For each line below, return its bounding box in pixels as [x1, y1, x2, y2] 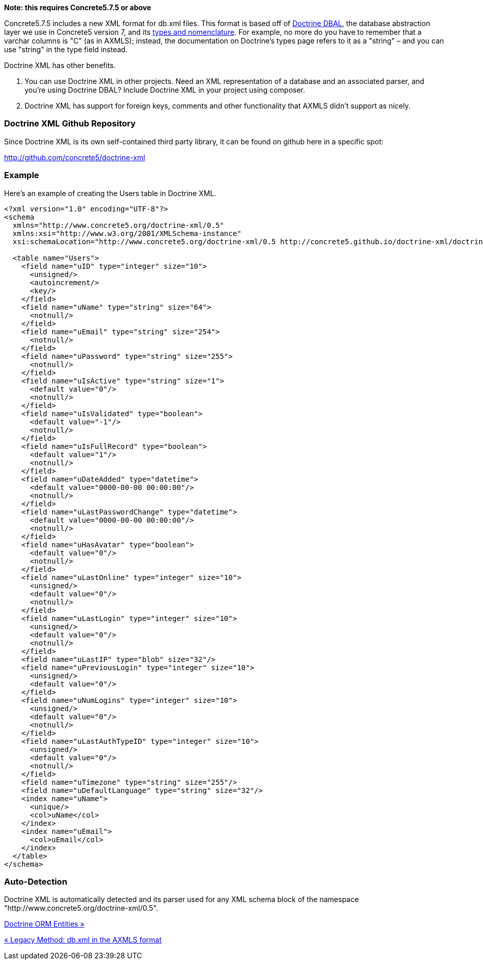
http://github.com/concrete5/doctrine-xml [4, 153, 145, 162]
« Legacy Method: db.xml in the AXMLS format [4, 935, 162, 945]
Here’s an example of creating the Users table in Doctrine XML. [4, 188, 216, 198]
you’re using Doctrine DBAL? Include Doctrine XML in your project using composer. [25, 85, 305, 94]
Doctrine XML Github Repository [4, 118, 136, 129]
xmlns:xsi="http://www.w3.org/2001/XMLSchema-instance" [12, 229, 241, 238]
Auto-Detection [4, 876, 68, 887]
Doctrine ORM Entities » [4, 919, 84, 929]
